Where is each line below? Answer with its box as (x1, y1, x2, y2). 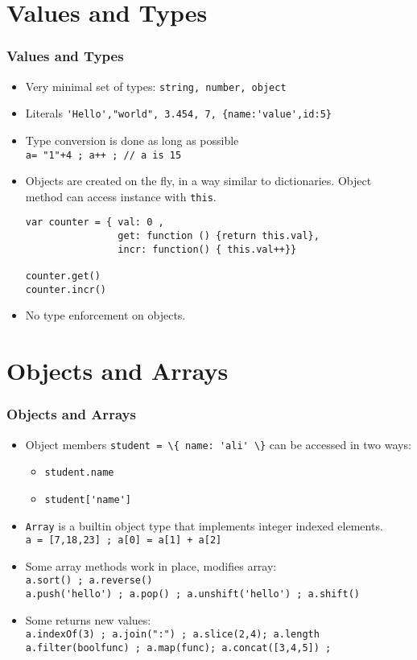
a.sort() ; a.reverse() (25, 575, 153, 587)
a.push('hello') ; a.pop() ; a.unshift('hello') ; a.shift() (25, 588, 361, 600)
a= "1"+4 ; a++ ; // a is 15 (25, 149, 182, 161)
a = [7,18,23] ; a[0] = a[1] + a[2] (25, 534, 222, 547)
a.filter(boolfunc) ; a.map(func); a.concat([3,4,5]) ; (25, 641, 332, 654)
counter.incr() (25, 283, 107, 295)
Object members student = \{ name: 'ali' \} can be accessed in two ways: (25, 435, 411, 452)
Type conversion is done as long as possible (25, 131, 239, 148)
